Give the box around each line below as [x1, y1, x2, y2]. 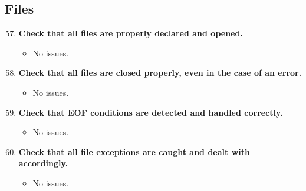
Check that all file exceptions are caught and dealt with [18, 145, 250, 158]
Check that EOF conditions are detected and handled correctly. [18, 106, 283, 118]
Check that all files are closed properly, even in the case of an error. [18, 66, 302, 79]
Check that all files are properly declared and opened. [18, 27, 243, 39]
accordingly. [18, 157, 68, 169]
